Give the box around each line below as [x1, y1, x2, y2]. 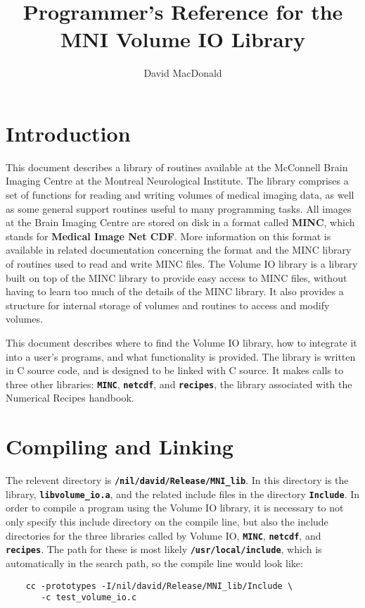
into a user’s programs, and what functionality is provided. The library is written [6, 349, 356, 364]
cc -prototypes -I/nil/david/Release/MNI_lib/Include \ [25, 581, 293, 591]
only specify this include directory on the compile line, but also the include [6, 514, 328, 529]
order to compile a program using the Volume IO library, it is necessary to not [6, 500, 344, 515]
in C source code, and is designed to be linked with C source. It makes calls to [6, 363, 343, 378]
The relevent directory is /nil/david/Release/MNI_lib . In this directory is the [6, 473, 349, 488]
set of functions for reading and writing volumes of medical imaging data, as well [6, 187, 354, 202]
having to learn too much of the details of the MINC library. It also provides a [6, 284, 344, 299]
